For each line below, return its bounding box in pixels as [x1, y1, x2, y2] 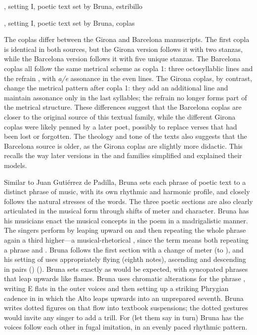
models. [4, 160, 27, 170]
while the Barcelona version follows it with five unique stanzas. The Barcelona [4, 53, 241, 64]
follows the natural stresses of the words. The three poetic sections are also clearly [4, 196, 253, 206]
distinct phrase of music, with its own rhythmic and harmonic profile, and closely [4, 186, 250, 197]
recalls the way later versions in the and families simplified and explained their [4, 150, 242, 161]
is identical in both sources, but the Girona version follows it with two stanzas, [4, 43, 243, 54]
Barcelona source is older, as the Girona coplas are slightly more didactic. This [4, 140, 243, 151]
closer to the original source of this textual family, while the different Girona [4, 111, 236, 122]
